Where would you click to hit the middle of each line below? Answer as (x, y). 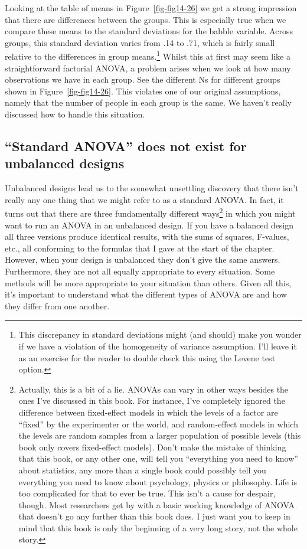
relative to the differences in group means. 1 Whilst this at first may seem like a (148, 55)
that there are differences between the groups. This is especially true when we (146, 19)
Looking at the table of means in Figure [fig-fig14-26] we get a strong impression (151, 8)
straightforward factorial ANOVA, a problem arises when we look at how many (148, 68)
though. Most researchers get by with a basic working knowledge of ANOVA (156, 504)
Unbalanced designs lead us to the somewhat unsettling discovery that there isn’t (152, 188)
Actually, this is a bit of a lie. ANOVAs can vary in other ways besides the (153, 389)
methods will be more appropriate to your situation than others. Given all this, (148, 282)
